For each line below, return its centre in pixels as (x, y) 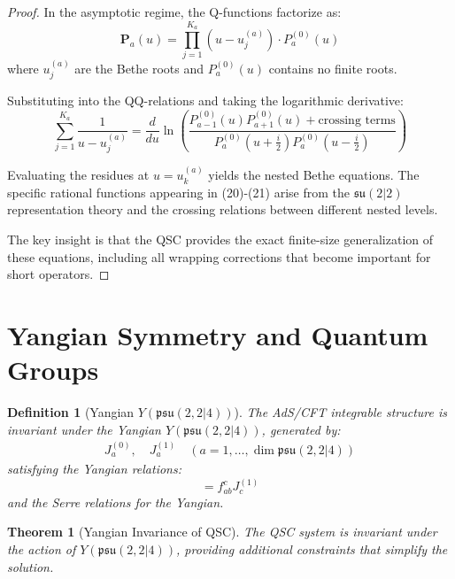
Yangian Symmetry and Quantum (218, 334)
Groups (53, 370)
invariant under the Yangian (84, 429)
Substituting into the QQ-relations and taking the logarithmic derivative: (205, 100)
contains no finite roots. (333, 68)
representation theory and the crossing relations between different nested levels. (223, 209)
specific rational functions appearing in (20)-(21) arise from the (178, 192)
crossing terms (357, 120)
